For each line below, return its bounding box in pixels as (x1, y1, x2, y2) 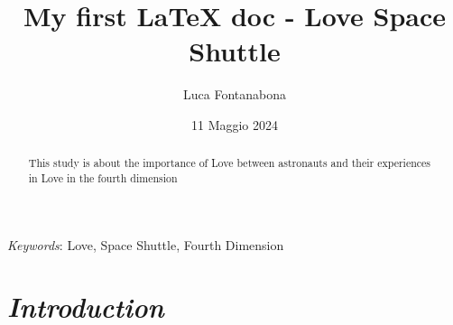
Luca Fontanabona (183, 85, 286, 104)
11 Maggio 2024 (190, 115, 279, 134)
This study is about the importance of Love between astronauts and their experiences (28, 155, 431, 171)
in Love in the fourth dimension (28, 170, 178, 185)
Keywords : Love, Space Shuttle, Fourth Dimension (7, 235, 284, 254)
